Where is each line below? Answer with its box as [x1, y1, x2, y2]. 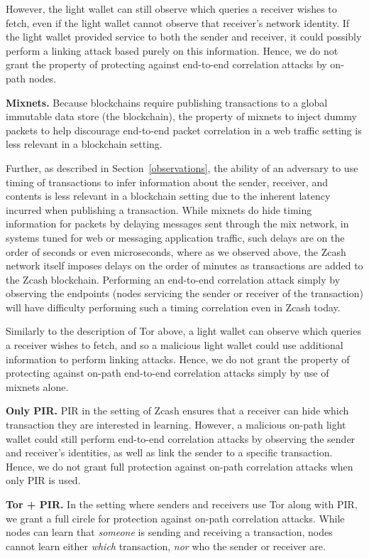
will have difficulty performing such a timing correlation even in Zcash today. [6, 299, 341, 314]
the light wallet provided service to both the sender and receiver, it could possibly [6, 29, 362, 44]
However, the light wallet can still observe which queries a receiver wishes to [6, 1, 337, 16]
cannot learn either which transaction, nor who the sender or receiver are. [6, 538, 326, 553]
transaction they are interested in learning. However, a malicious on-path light [6, 417, 346, 432]
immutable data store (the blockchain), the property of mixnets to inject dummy [6, 109, 357, 124]
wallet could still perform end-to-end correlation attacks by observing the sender [6, 431, 356, 446]
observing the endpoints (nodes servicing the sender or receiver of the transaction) [6, 286, 363, 301]
